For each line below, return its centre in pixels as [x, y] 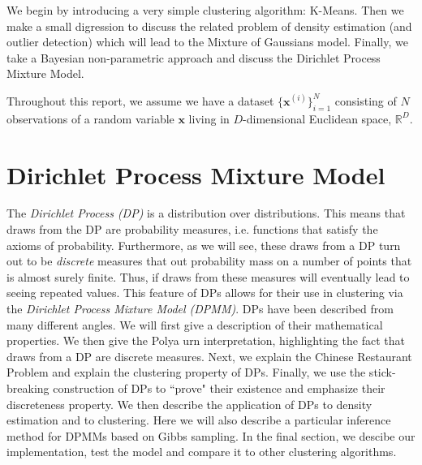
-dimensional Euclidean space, [317, 118]
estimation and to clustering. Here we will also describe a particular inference [199, 420]
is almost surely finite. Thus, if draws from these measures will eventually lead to [208, 276]
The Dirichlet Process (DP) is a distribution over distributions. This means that [206, 213]
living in [209, 118]
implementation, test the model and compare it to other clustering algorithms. [202, 452]
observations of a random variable [90, 118]
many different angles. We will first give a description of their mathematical [195, 324]
